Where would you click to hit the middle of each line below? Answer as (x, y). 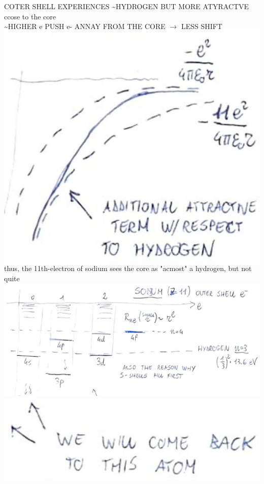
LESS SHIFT (202, 26)
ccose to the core (30, 16)
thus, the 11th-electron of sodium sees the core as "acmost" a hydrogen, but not (128, 268)
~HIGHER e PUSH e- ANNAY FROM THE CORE (85, 26)
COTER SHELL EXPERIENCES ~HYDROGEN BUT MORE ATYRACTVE (127, 6)
